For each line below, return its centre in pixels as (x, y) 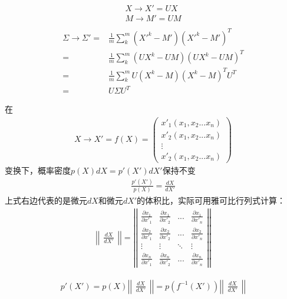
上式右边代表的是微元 (46, 200)
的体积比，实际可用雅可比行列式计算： (211, 200)
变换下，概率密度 (38, 170)
